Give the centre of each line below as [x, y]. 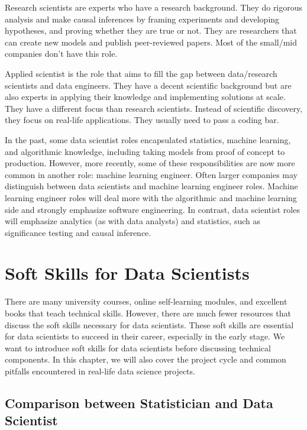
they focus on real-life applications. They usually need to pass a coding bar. [142, 120]
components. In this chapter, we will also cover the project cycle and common [146, 359]
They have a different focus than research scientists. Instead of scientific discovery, [154, 108]
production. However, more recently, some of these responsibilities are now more [150, 163]
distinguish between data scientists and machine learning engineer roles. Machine [151, 186]
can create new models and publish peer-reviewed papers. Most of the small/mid [151, 42]
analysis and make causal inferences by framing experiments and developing [142, 19]
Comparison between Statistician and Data [139, 402]
